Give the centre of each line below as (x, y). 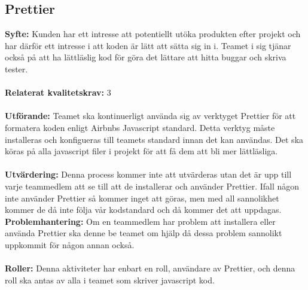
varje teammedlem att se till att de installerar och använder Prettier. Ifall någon (152, 186)
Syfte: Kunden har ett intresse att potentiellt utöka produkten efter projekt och (153, 34)
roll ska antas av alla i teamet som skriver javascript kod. (110, 280)
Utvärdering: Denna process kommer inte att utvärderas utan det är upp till (148, 174)
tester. (16, 68)
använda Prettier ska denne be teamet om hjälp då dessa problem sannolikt (144, 233)
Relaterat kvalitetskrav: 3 (58, 92)
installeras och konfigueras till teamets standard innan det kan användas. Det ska (154, 139)
